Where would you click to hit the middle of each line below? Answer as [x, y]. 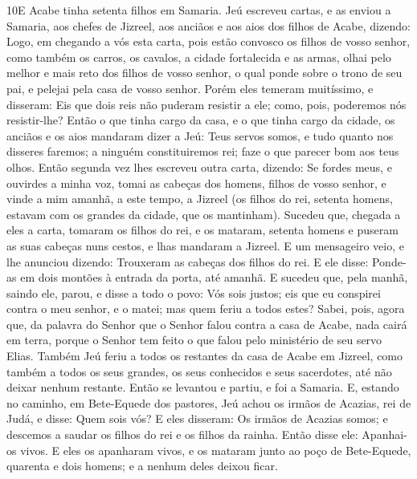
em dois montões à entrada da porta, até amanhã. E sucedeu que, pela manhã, [214, 277]
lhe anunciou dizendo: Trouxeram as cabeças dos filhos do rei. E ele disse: [188, 261]
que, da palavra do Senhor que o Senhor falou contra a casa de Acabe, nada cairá [207, 324]
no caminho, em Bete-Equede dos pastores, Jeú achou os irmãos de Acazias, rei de [209, 402]
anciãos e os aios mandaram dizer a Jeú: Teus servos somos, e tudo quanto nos [200, 135]
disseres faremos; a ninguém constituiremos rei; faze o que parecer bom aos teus [203, 151]
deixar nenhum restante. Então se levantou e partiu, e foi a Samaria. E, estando [203, 387]
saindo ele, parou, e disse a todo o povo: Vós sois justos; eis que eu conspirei [194, 292]
